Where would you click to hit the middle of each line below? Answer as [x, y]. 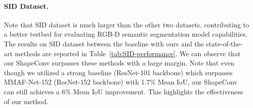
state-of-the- [224, 43]
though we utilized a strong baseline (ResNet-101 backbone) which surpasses [118, 72]
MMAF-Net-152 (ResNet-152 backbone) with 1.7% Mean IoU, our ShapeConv [121, 82]
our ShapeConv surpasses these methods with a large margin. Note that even [119, 63]
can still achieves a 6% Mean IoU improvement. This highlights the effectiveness [124, 91]
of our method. [26, 101]
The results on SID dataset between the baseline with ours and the [104, 43]
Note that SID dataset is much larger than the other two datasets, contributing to [127, 24]
